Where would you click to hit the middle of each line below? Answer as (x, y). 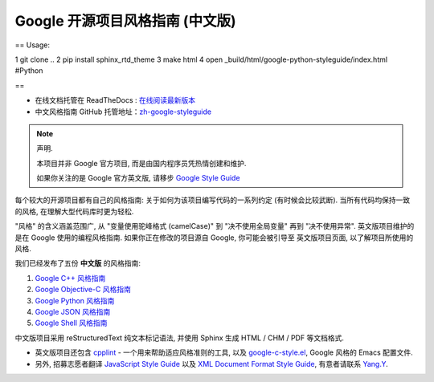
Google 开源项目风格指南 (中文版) (125, 21)
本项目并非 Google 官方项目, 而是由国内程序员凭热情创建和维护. (141, 163)
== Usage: (32, 45)
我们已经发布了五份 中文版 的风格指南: (78, 263)
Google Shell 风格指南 (71, 323)
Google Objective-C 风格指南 (83, 290)
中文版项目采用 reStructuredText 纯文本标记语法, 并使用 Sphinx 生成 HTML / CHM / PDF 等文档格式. (180, 338)
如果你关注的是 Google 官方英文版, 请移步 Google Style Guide (138, 178)
